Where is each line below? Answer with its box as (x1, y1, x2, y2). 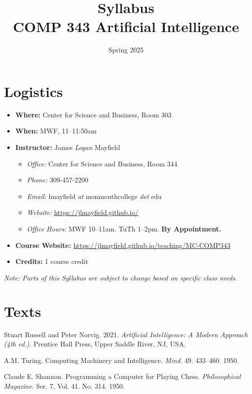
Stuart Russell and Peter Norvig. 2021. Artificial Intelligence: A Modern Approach (4, 329, 248, 339)
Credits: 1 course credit (15, 256, 89, 266)
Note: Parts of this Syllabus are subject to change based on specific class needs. (4, 272, 237, 282)
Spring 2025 (108, 45, 144, 55)
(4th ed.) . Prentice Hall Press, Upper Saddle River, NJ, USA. (4, 339, 186, 349)
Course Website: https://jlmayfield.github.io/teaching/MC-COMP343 (15, 240, 231, 250)
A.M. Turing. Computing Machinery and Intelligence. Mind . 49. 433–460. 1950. (4, 355, 239, 365)
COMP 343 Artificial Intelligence (13, 16, 239, 36)
